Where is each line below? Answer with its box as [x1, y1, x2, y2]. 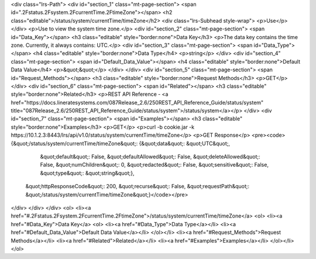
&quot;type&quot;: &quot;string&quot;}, [40, 170, 135, 177]
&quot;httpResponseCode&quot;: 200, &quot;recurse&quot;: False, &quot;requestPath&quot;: [25, 183, 250, 190]
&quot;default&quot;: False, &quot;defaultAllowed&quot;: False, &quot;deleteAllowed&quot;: [40, 153, 260, 160]
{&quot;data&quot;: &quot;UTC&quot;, [139, 140, 231, 147]
